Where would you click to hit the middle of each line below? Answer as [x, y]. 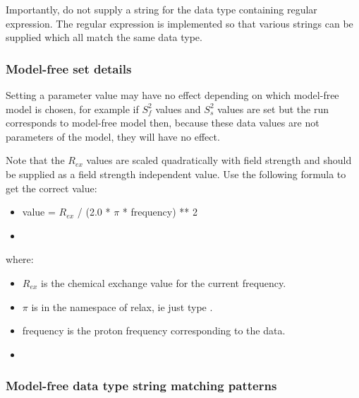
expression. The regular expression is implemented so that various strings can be [179, 23]
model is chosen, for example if [72, 109]
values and [178, 109]
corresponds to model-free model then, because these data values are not [163, 123]
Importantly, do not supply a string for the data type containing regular [162, 9]
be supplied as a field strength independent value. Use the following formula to [176, 174]
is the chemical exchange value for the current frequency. [164, 282]
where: [20, 259]
